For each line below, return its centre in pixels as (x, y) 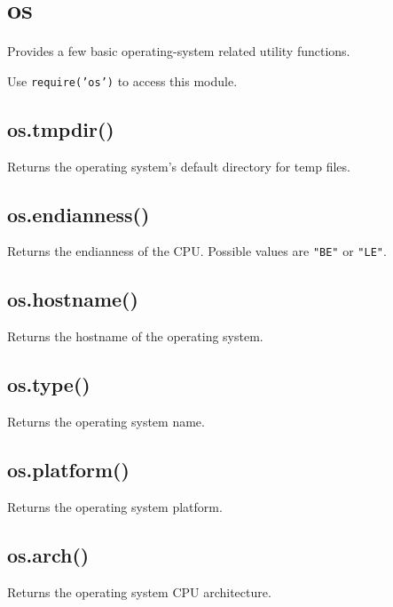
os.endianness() (79, 214)
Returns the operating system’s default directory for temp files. (179, 166)
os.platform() (68, 470)
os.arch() (48, 554)
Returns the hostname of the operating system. (135, 336)
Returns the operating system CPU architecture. (139, 591)
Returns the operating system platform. (115, 506)
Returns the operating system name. (106, 422)
